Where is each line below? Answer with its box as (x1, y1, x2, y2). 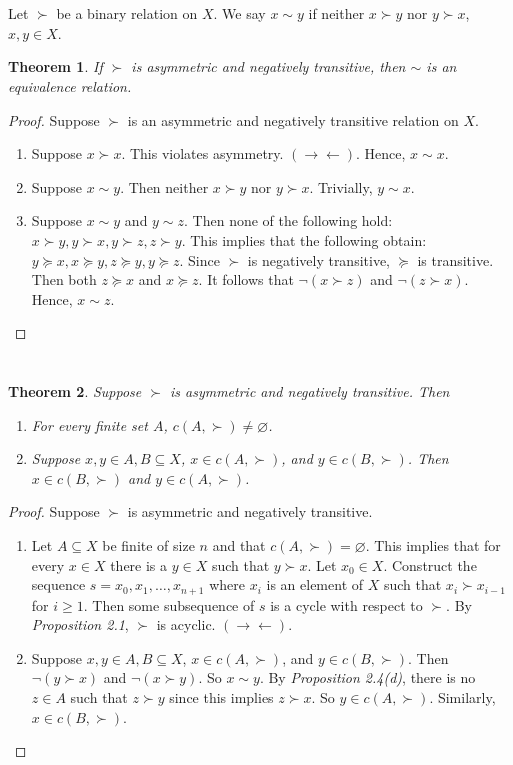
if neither (308, 3, 365, 24)
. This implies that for (365, 535, 501, 556)
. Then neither (120, 176, 209, 197)
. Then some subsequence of (83, 594, 255, 615)
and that (212, 535, 266, 556)
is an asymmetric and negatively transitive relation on (127, 109, 459, 130)
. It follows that (198, 269, 294, 290)
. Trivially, (309, 176, 373, 197)
